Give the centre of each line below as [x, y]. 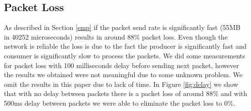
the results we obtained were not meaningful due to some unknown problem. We [123, 75]
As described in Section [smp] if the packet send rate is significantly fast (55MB [122, 27]
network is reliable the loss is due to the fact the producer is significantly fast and [125, 46]
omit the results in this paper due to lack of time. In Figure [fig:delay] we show [121, 84]
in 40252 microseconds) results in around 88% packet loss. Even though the [116, 36]
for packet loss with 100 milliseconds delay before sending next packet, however [122, 65]
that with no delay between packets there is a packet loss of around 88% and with [126, 93]
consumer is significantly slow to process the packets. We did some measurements [125, 55]
